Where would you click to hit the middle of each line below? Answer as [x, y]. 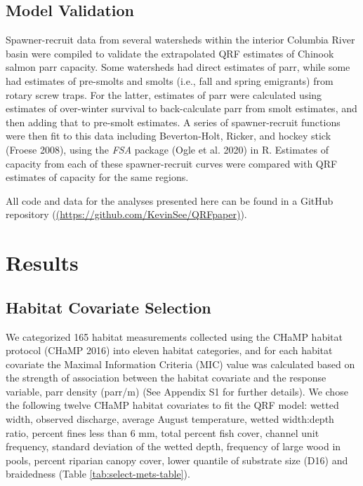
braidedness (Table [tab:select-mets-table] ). [98, 474]
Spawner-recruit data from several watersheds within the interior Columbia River [180, 40]
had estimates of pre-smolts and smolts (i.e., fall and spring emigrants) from [170, 80]
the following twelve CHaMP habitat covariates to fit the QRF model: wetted [172, 405]
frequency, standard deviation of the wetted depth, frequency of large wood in [173, 446]
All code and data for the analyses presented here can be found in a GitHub [170, 200]
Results [42, 263]
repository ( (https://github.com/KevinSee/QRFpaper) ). [126, 214]
